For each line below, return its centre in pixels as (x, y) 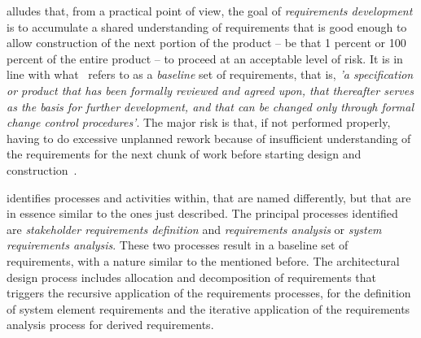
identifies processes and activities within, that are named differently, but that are (209, 197)
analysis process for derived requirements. (110, 325)
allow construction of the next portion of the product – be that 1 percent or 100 (206, 43)
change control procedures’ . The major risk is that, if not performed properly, (199, 122)
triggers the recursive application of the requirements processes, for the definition (209, 293)
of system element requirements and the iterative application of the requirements (208, 308)
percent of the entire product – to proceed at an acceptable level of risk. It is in (205, 58)
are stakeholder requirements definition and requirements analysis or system (194, 229)
